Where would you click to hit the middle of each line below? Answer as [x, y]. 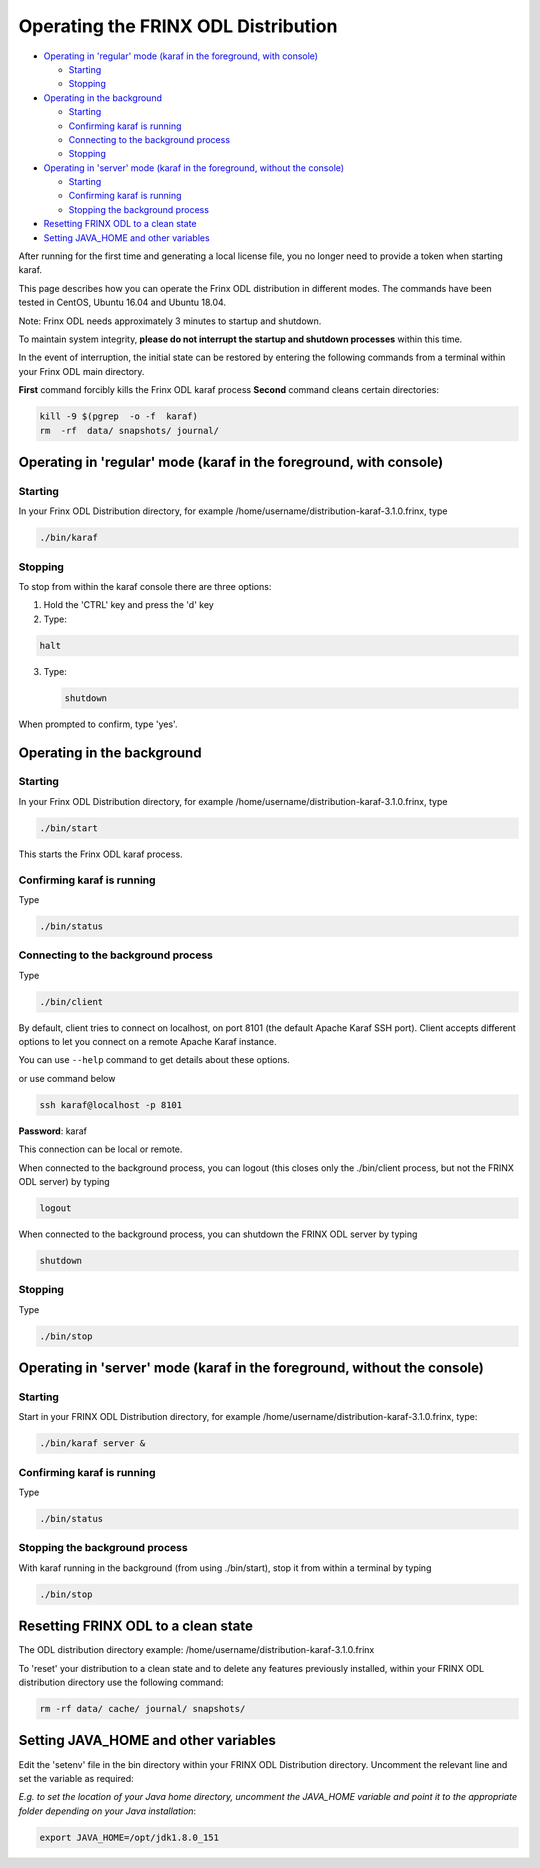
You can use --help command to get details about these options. [154, 1060]
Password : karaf [53, 1131]
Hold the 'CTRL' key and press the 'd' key [128, 605]
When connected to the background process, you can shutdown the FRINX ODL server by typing [218, 1234]
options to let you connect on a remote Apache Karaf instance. [147, 1042]
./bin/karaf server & [92, 1443]
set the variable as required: [76, 1778]
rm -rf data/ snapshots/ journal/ [129, 430]
